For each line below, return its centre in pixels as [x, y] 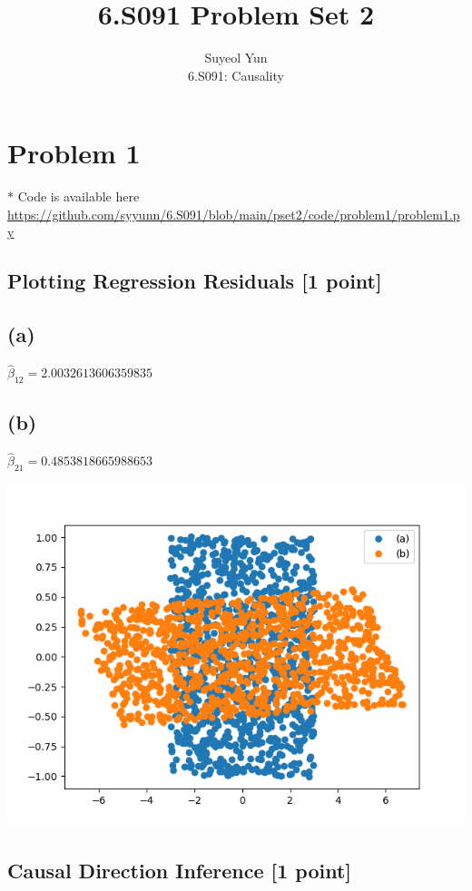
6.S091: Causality [236, 75]
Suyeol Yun [236, 58]
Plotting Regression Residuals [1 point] [195, 281]
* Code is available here [74, 196]
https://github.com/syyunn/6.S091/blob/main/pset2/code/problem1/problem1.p [234, 214]
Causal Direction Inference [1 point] [180, 871]
